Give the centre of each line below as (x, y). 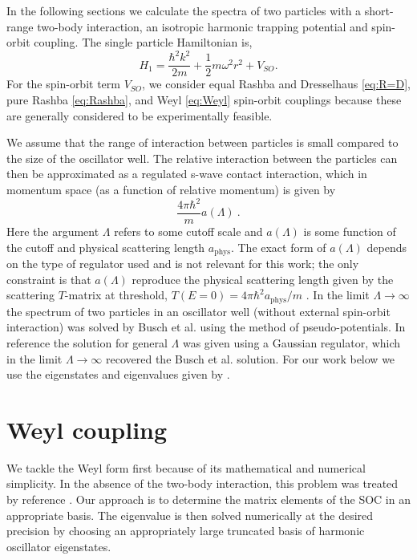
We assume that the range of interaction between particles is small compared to (202, 142)
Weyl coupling (87, 429)
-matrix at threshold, (116, 295)
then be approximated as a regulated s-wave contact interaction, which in (187, 174)
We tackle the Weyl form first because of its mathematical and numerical (186, 467)
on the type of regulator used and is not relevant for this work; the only (183, 264)
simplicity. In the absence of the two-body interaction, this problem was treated (202, 483)
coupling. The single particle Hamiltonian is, (143, 42)
